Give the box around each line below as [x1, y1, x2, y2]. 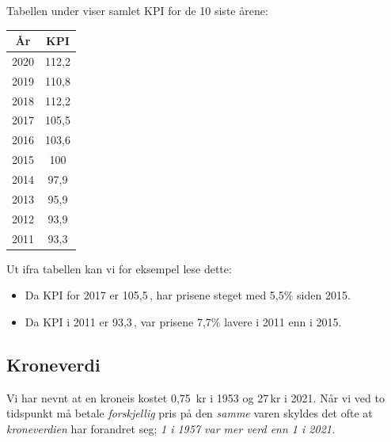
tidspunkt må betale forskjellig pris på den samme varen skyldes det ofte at [6, 405, 373, 421]
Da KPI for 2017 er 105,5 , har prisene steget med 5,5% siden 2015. [25, 287, 351, 303]
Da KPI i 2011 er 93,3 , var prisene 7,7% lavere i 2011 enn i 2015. [25, 313, 342, 330]
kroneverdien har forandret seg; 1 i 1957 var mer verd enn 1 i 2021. [6, 420, 336, 436]
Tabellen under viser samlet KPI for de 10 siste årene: [6, 2, 268, 18]
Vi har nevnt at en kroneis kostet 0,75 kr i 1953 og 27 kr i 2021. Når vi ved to [6, 389, 385, 406]
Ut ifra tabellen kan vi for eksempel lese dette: [6, 260, 232, 276]
